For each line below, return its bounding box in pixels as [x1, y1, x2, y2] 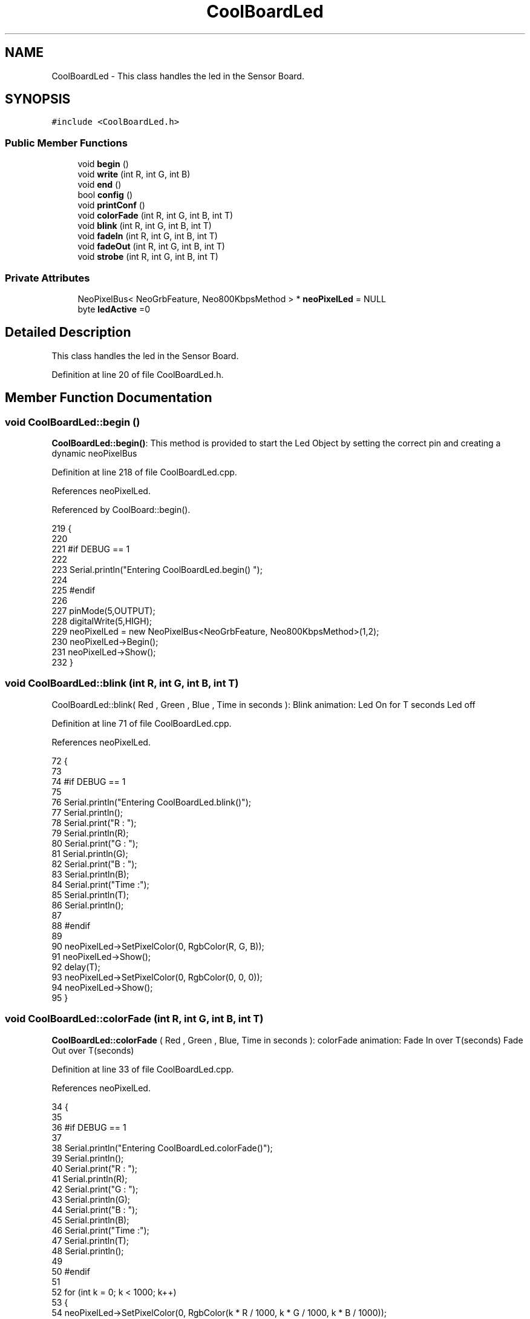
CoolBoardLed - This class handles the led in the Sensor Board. [51, 70, 304, 81]
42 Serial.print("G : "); [51, 1183, 139, 1194]
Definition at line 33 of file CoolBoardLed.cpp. [51, 1063, 234, 1074]
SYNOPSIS [5, 91, 71, 107]
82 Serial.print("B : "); [51, 858, 137, 869]
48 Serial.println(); [51, 1245, 124, 1256]
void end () [77, 179, 122, 190]
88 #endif [51, 920, 91, 931]
